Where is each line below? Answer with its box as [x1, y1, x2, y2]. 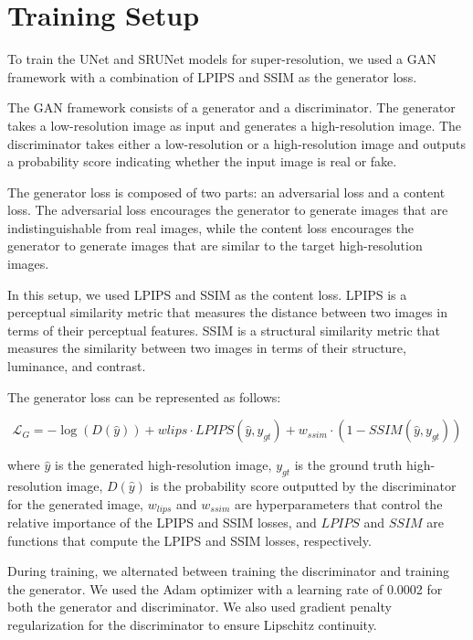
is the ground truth [294, 455, 403, 475]
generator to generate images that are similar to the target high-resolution [7, 236, 423, 255]
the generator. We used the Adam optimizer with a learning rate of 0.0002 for [7, 579, 443, 598]
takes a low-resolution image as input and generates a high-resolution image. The [7, 115, 462, 134]
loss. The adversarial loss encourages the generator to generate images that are [7, 200, 448, 219]
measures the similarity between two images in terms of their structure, [7, 338, 406, 357]
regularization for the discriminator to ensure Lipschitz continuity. [7, 615, 377, 635]
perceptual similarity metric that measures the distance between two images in [7, 303, 447, 322]
